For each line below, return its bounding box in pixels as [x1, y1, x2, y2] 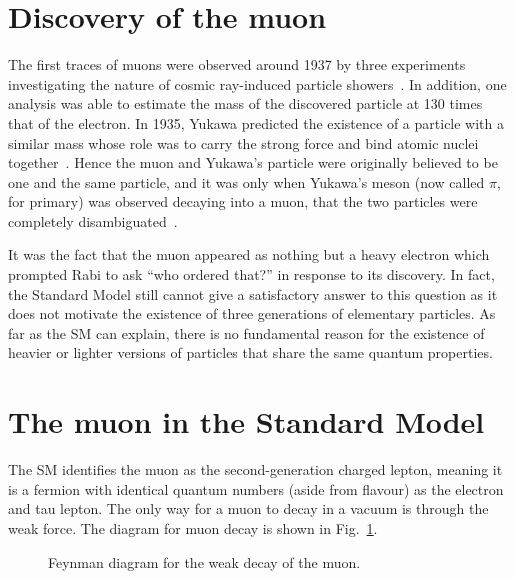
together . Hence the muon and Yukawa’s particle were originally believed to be [8, 152, 498, 173]
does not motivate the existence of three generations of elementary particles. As [8, 303, 496, 324]
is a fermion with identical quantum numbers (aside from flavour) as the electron [8, 478, 504, 499]
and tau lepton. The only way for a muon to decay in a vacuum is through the [8, 498, 489, 519]
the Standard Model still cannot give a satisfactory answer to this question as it [8, 283, 498, 304]
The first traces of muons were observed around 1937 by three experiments [8, 54, 466, 75]
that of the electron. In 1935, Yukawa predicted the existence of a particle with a [8, 112, 505, 133]
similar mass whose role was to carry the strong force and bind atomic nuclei [8, 132, 479, 153]
